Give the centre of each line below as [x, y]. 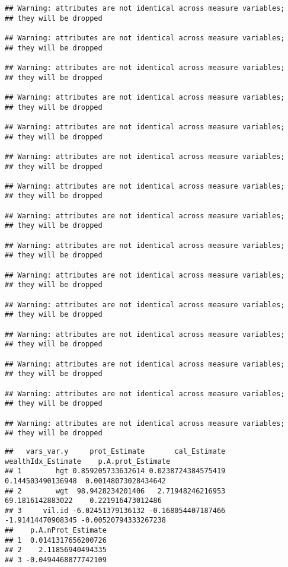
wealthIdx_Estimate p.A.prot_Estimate [88, 461]
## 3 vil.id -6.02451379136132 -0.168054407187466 [115, 510]
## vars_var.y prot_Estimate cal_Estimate [115, 451]
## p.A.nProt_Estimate [56, 531]
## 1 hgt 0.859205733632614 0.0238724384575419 [115, 471]
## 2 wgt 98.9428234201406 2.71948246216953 [115, 491]
